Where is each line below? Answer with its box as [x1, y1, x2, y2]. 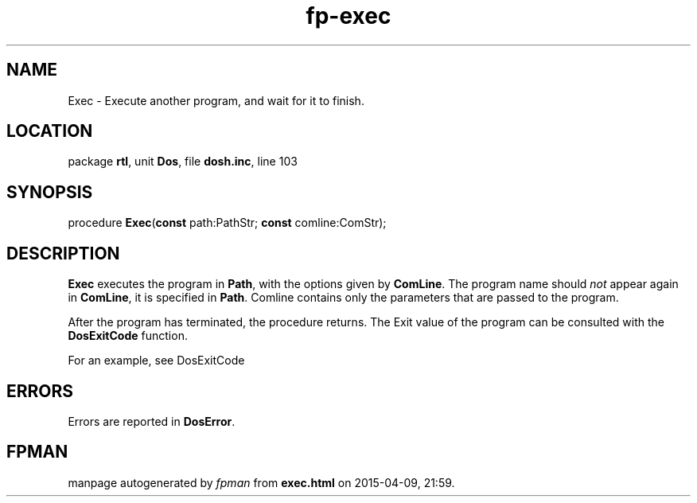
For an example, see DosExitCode [68, 353, 245, 368]
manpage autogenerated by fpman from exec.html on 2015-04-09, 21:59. [68, 475, 455, 489]
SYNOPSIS [6, 181, 93, 202]
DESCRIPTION [6, 243, 120, 263]
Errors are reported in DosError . [68, 414, 236, 428]
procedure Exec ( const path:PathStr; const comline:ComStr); [68, 216, 387, 230]
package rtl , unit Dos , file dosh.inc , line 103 [68, 154, 298, 169]
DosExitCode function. [68, 329, 188, 343]
